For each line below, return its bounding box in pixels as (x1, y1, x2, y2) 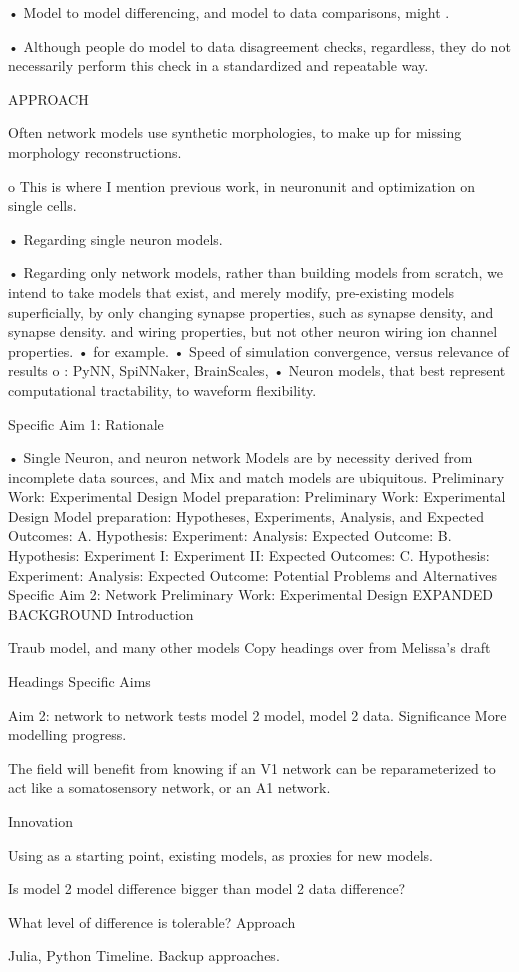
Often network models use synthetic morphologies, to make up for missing (8, 122, 462, 143)
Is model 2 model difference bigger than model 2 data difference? (8, 878, 406, 899)
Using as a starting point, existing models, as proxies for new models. (8, 844, 433, 865)
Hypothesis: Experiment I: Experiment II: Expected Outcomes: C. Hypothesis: (8, 545, 490, 566)
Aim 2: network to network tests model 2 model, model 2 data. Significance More (8, 704, 507, 725)
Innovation (8, 811, 73, 831)
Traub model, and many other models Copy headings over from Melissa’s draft (8, 637, 491, 658)
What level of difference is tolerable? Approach (8, 911, 296, 932)
